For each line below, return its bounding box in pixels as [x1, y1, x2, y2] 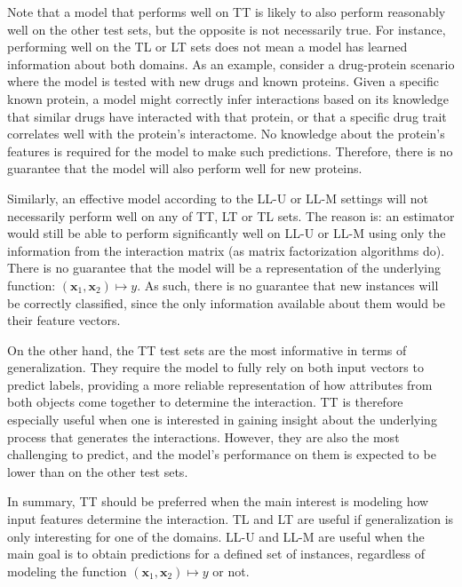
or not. [212, 561, 250, 580]
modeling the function [7, 561, 127, 580]
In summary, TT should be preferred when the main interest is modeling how [7, 492, 429, 511]
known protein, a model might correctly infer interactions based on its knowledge [7, 89, 450, 107]
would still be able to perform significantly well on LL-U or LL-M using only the [7, 224, 446, 242]
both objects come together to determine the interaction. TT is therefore [7, 393, 403, 411]
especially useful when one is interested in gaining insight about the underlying [7, 410, 437, 429]
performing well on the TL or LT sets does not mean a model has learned [7, 37, 408, 56]
